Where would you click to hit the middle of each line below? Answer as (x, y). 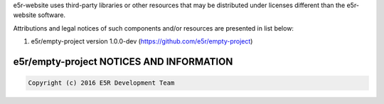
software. (52, 15)
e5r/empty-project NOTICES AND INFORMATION (123, 62)
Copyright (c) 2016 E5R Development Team (101, 83)
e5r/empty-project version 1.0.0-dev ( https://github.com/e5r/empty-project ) (142, 41)
